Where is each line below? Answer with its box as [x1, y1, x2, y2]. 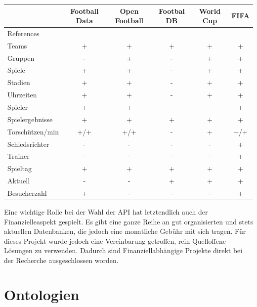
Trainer [7, 151, 30, 161]
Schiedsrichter [7, 138, 49, 149]
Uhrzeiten [7, 89, 37, 100]
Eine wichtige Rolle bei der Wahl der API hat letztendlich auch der [4, 207, 208, 217]
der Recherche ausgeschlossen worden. [4, 255, 119, 265]
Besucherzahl [7, 187, 47, 198]
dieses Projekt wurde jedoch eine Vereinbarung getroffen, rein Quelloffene [4, 235, 226, 246]
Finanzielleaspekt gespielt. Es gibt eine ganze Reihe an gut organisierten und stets [4, 216, 253, 226]
